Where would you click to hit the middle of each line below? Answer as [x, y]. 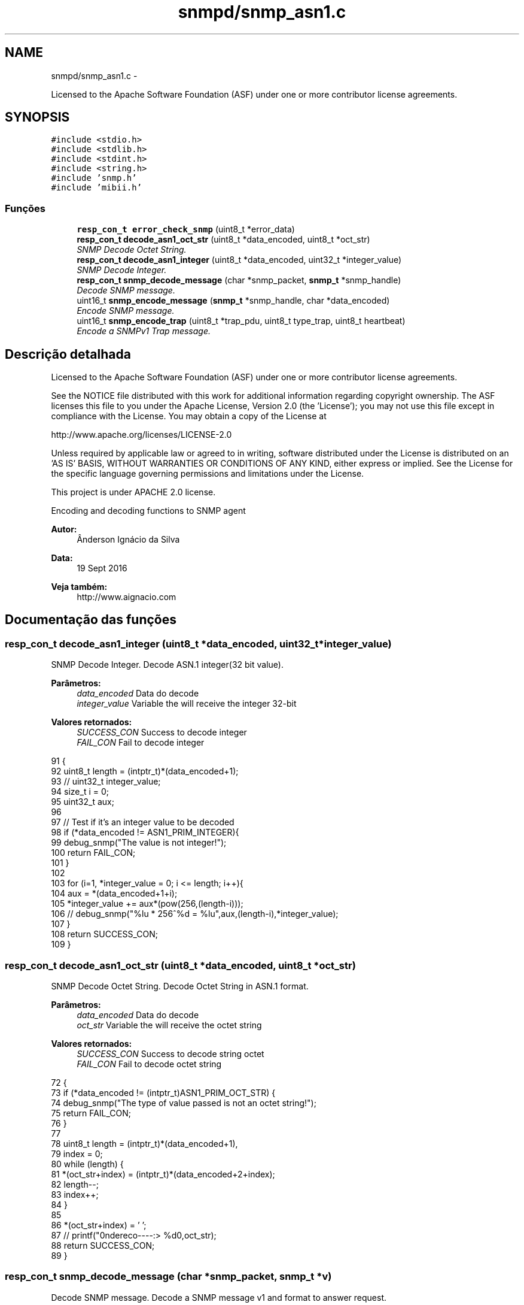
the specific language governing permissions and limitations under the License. [208, 474]
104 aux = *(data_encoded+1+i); [114, 894]
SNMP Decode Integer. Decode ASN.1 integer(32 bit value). [167, 665]
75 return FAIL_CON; [91, 1113]
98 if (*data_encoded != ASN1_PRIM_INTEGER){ [145, 832]
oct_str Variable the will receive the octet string [169, 1025]
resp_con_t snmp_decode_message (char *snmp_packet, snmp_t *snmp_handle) [239, 280]
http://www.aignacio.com [127, 597]
